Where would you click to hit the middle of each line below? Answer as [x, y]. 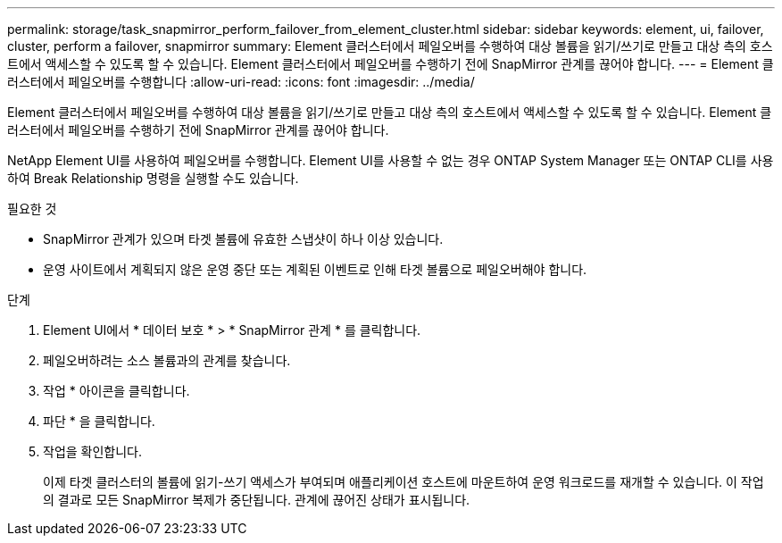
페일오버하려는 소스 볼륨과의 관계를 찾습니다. [167, 360]
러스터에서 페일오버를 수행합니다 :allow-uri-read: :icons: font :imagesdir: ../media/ [241, 82]
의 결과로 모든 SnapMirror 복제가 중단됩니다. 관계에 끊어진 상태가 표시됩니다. [257, 500]
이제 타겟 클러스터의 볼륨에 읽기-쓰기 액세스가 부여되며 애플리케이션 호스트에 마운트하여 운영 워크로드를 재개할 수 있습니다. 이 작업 [403, 482]
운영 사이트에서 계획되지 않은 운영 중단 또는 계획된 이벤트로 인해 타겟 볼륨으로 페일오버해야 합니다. [315, 269]
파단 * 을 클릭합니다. [99, 421]
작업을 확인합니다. [93, 451]
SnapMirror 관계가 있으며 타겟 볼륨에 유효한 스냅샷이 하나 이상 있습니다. [243, 239]
